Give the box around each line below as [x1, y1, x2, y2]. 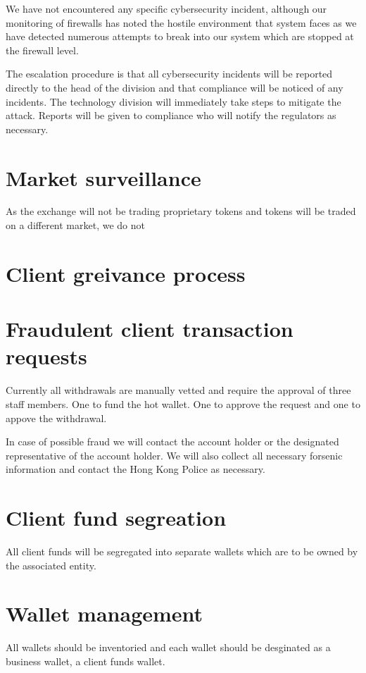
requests [6, 342, 87, 371]
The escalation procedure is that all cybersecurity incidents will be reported [6, 66, 333, 81]
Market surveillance [6, 163, 201, 192]
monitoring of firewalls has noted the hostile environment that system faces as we [6, 15, 357, 30]
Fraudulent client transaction [6, 314, 294, 343]
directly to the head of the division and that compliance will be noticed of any [6, 80, 343, 94]
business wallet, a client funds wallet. [6, 653, 165, 668]
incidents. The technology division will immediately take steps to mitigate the [6, 94, 341, 109]
